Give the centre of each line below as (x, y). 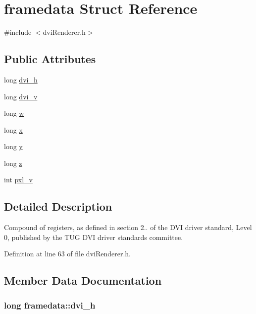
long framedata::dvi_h (50, 305)
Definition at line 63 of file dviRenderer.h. (68, 254)
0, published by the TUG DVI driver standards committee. (94, 237)
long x (13, 129)
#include (18, 32)
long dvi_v (21, 96)
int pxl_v (18, 180)
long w (14, 113)
